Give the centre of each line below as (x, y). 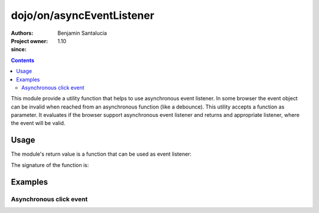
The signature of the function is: (50, 165)
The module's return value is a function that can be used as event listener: (101, 154)
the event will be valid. (38, 123)
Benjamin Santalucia (82, 33)
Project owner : (30, 41)
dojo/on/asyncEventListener (83, 15)
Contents (23, 60)
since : (19, 50)
